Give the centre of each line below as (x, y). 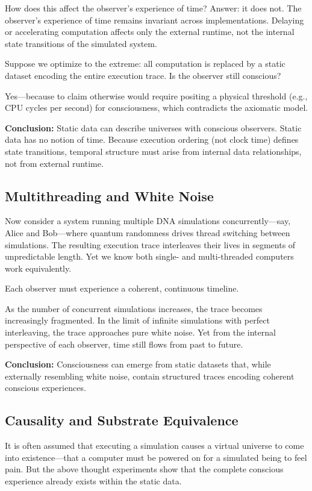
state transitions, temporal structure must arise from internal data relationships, (153, 151)
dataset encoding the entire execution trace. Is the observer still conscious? (143, 75)
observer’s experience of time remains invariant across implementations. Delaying (154, 20)
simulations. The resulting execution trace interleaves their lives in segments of (150, 244)
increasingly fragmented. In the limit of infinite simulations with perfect (137, 320)
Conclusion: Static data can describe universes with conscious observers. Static (153, 127)
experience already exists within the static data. (93, 481)
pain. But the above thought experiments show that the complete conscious (144, 469)
